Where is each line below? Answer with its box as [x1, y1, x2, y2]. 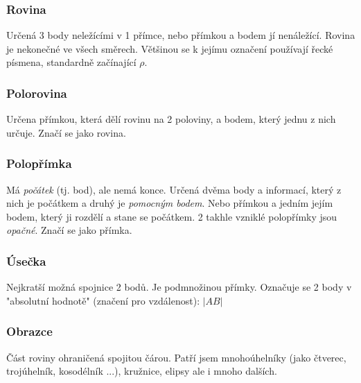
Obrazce [6, 323, 53, 340]
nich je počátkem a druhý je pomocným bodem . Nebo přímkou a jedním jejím [6, 196, 333, 210]
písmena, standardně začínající [6, 55, 137, 69]
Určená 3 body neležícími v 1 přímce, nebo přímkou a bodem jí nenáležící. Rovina [6, 28, 355, 42]
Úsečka [6, 252, 46, 269]
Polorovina [6, 84, 67, 101]
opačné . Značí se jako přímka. [6, 223, 132, 237]
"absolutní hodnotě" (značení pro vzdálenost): [6, 293, 200, 307]
